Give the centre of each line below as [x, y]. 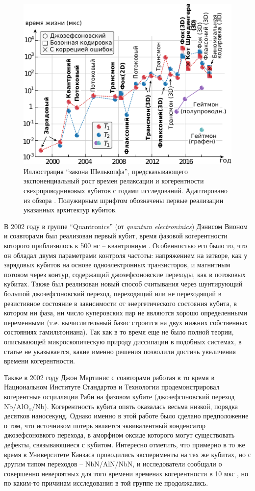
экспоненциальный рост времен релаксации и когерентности [114, 181]
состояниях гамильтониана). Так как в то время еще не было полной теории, [119, 332]
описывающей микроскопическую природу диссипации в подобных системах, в [123, 341]
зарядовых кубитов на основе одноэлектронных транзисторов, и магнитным [117, 265]
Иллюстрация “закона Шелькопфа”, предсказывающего [106, 171]
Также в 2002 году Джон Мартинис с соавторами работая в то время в [109, 377]
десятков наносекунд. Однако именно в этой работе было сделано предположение [126, 416]
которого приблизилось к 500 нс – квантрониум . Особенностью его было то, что [126, 245]
